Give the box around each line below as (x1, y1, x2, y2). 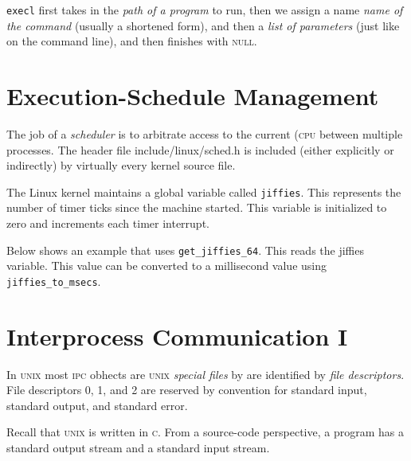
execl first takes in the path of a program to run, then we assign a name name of (6, 2, 403, 18)
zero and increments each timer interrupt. (6, 215, 209, 231)
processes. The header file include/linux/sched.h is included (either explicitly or (6, 141, 394, 158)
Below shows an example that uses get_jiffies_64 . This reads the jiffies (6, 241, 365, 258)
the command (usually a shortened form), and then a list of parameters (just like (6, 17, 400, 33)
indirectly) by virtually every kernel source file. (6, 157, 236, 174)
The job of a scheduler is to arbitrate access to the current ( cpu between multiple (6, 125, 403, 142)
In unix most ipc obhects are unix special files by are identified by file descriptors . (6, 365, 405, 382)
